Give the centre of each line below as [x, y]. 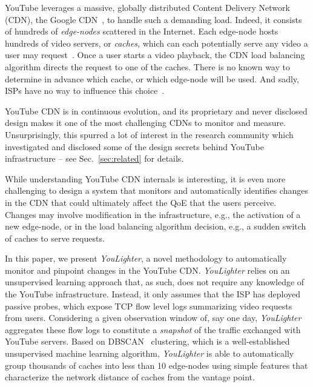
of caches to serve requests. [55, 238]
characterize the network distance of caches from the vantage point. [130, 377]
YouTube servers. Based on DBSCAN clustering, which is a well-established [147, 341]
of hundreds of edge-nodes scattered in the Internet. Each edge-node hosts [142, 31]
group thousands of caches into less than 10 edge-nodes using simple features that [156, 365]
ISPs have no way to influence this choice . [85, 91]
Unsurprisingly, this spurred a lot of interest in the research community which [149, 134]
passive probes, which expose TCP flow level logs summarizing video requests [149, 306]
